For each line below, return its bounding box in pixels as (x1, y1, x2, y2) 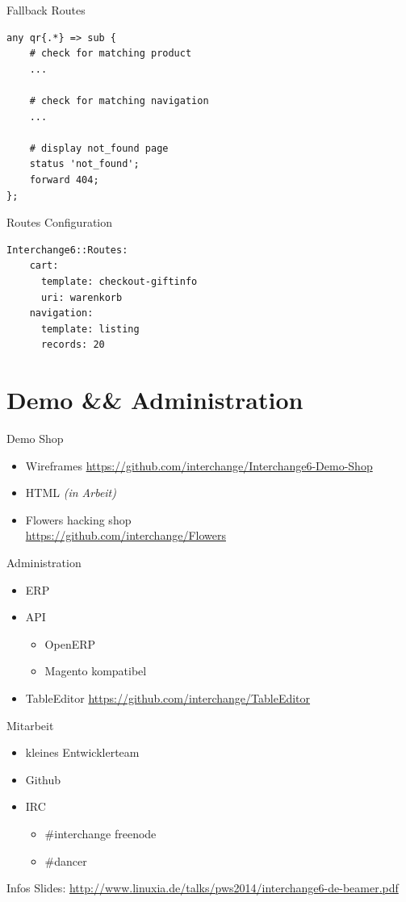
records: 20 (40, 339, 105, 351)
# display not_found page (29, 142, 169, 154)
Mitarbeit (6, 716, 54, 733)
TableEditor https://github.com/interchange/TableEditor (25, 689, 311, 706)
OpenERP (44, 635, 96, 652)
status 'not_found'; (29, 158, 140, 170)
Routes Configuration (6, 214, 112, 231)
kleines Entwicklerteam (25, 744, 140, 761)
